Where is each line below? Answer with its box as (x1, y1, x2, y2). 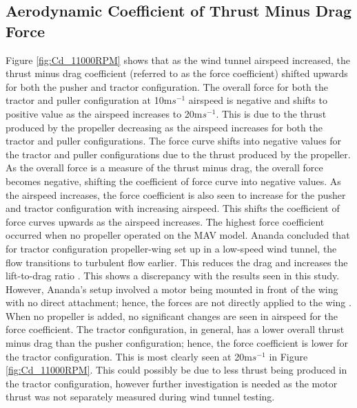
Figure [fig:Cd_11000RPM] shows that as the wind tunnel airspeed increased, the (6, 52, 351, 67)
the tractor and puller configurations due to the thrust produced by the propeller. (6, 147, 351, 161)
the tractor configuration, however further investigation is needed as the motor (6, 376, 338, 390)
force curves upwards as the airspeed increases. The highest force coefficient (6, 214, 325, 228)
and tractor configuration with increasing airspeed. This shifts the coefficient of (6, 201, 340, 215)
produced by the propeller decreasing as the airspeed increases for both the (6, 120, 323, 134)
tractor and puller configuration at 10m (6, 93, 172, 107)
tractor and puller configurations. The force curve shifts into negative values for (6, 133, 342, 148)
